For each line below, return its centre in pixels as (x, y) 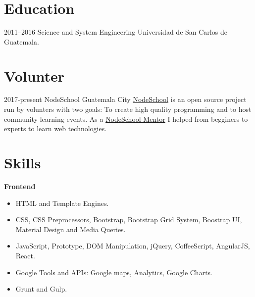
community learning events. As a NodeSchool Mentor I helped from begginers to (126, 119)
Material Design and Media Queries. (71, 229)
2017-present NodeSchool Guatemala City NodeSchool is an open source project (125, 99)
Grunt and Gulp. (41, 289)
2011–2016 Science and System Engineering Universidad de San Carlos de (116, 32)
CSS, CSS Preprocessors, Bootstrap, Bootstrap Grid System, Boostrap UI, (129, 220)
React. (25, 255)
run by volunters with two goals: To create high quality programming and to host (128, 109)
